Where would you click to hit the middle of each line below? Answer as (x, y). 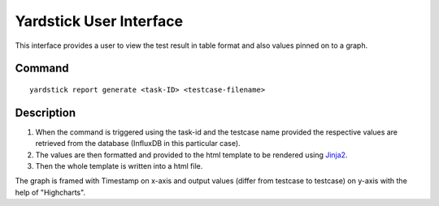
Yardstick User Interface (99, 21)
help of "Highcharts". (50, 192)
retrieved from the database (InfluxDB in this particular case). (138, 144)
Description (46, 112)
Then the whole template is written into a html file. (119, 166)
